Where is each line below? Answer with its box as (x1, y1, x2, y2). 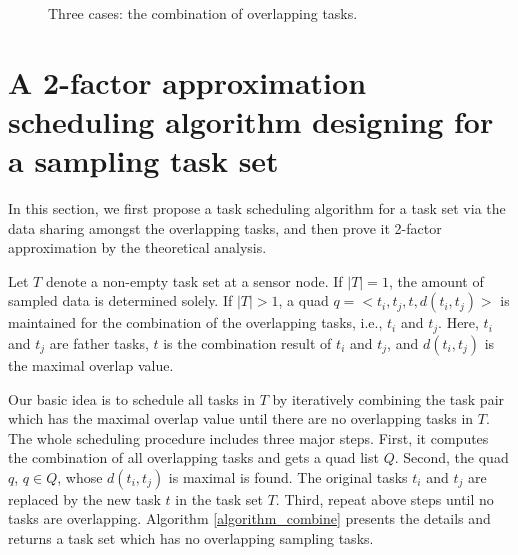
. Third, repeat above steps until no (275, 488, 494, 509)
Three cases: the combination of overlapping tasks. (48, 3, 358, 23)
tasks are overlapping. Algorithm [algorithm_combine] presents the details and (8, 508, 491, 529)
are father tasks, (49, 332, 149, 353)
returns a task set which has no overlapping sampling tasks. (8, 528, 374, 549)
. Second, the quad (394, 447, 509, 468)
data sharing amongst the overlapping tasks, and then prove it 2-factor (8, 217, 442, 238)
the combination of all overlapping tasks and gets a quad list (8, 447, 379, 468)
